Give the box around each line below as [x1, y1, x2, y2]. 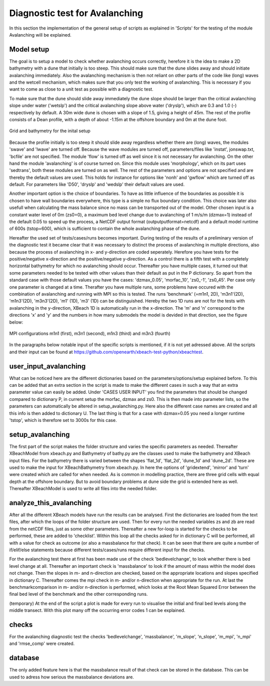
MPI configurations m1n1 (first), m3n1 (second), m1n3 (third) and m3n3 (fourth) [9, 330, 171, 336]
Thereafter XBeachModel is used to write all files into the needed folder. [9, 486, 157, 492]
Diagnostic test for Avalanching [9, 8, 143, 19]
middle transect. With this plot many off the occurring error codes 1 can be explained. [9, 607, 185, 613]
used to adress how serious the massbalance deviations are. [9, 674, 134, 680]
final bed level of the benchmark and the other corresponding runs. [9, 591, 148, 597]
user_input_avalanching [9, 362, 86, 370]
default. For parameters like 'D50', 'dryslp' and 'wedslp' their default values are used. [9, 181, 185, 187]
